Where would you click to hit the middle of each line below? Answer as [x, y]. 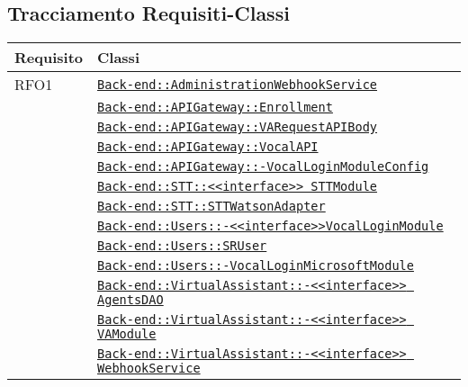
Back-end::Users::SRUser [182, 246]
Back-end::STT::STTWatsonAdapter [211, 207]
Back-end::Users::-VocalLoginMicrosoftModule [256, 266]
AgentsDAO [130, 300]
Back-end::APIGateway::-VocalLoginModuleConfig [263, 167]
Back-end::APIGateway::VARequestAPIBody [238, 127]
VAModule [127, 334]
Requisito [49, 58]
